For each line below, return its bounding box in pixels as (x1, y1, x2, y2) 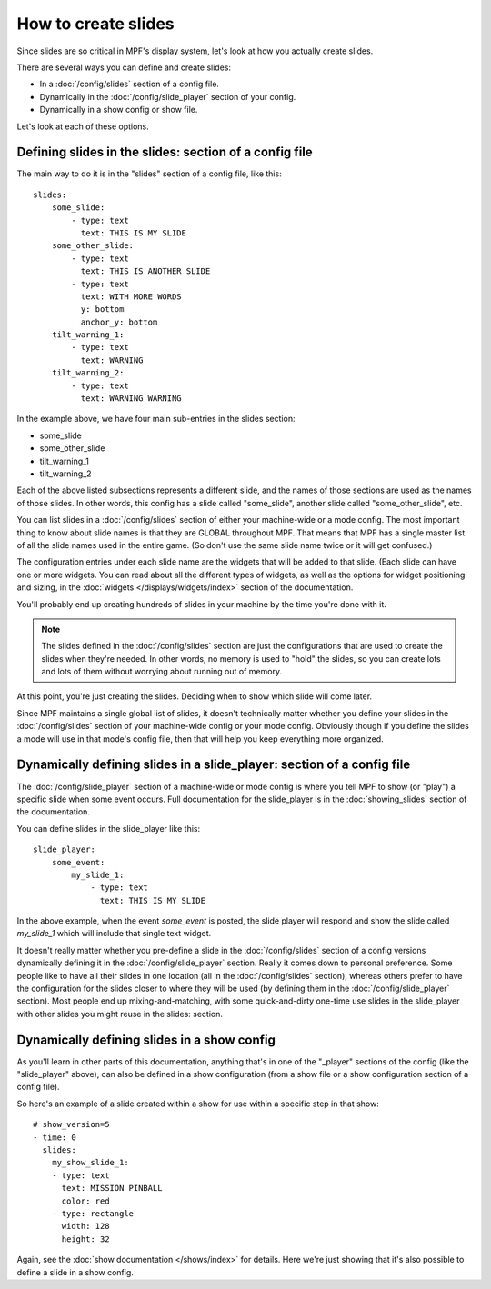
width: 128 (61, 1221, 110, 1232)
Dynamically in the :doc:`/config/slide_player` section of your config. (39, 91, 296, 102)
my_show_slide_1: (51, 1157, 129, 1168)
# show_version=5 (33, 1119, 110, 1130)
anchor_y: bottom (80, 316, 158, 327)
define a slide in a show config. (16, 1266, 134, 1277)
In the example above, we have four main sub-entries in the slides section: (16, 414, 296, 425)
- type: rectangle (51, 1209, 135, 1218)
